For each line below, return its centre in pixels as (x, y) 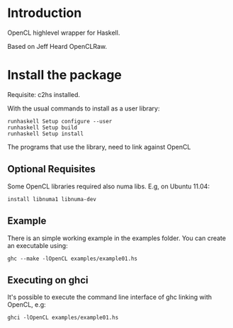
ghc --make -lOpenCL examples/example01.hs (73, 259)
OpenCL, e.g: (27, 305)
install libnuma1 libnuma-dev (52, 199)
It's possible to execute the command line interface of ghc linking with (110, 297)
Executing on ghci (48, 280)
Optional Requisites (51, 169)
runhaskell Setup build (42, 128)
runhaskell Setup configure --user (60, 121)
